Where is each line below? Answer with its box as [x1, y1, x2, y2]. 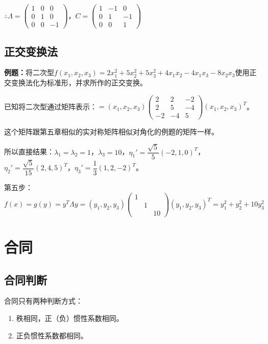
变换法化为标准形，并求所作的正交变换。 [11, 77, 147, 87]
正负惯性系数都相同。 [16, 330, 88, 340]
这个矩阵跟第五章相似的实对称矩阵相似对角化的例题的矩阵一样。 [4, 126, 218, 136]
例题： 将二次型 [4, 67, 54, 78]
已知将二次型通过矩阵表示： [4, 101, 97, 111]
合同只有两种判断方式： [4, 295, 83, 306]
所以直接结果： [4, 146, 54, 157]
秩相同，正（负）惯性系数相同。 [16, 312, 124, 323]
